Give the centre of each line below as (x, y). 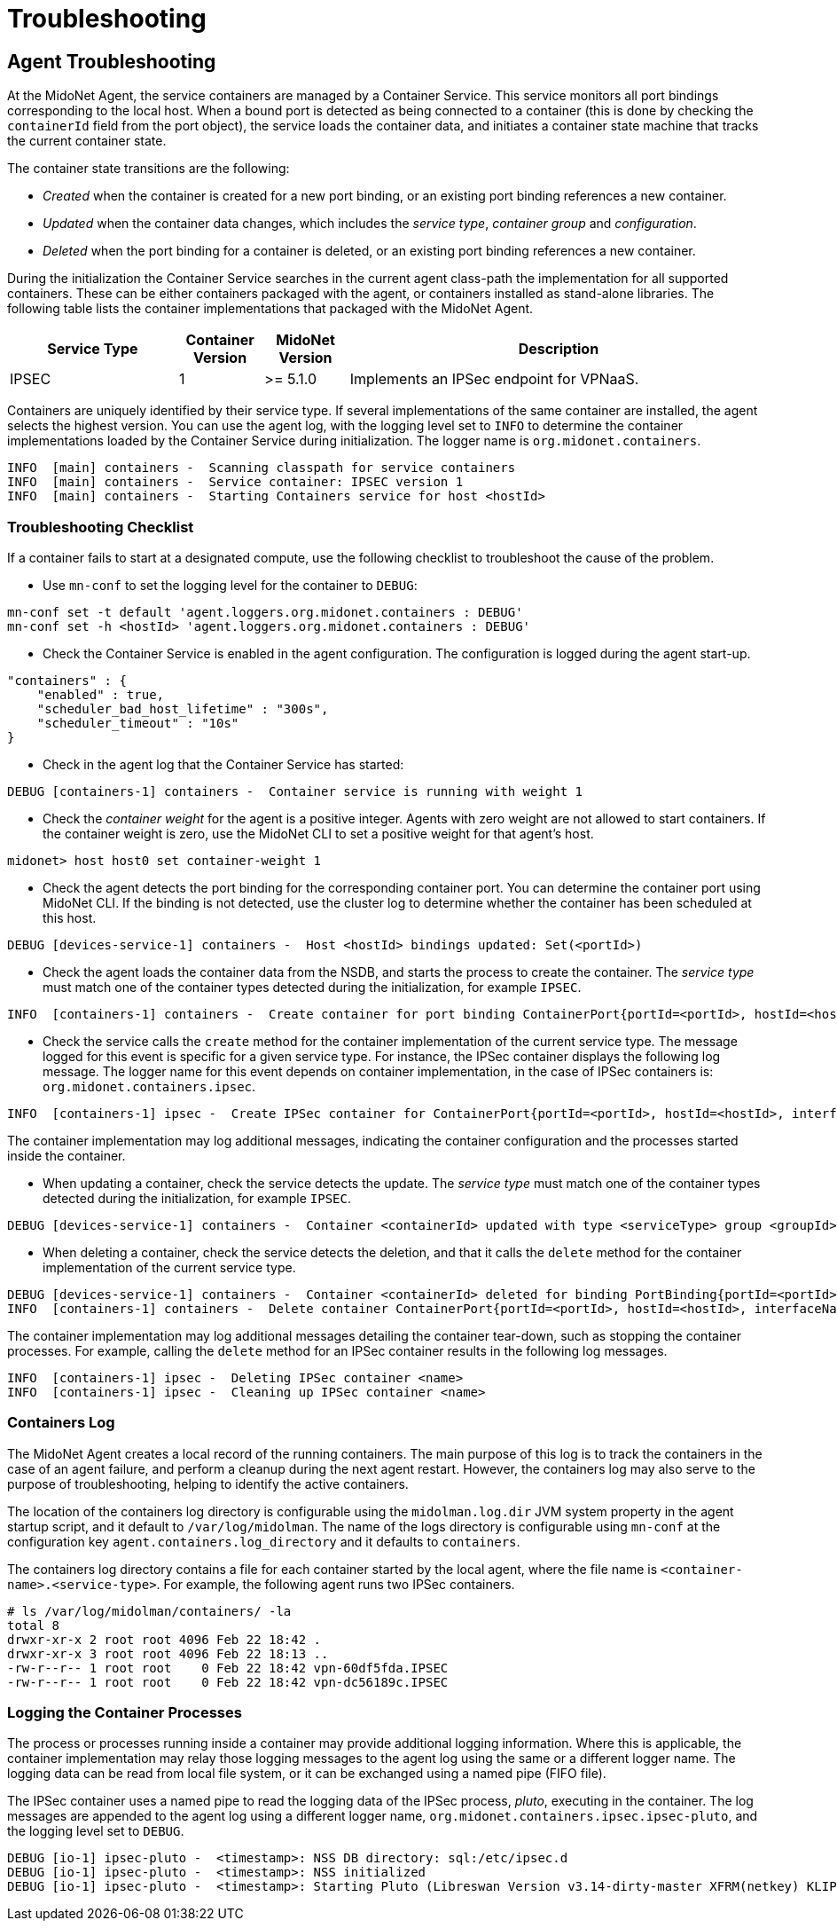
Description (559, 349)
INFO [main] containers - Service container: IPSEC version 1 (235, 482)
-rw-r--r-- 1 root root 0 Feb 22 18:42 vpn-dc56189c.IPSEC (228, 1682)
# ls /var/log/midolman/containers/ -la (149, 1611)
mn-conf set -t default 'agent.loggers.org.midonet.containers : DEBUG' (265, 612)
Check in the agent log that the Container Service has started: (223, 764)
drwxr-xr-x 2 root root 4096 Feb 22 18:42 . (164, 1639)
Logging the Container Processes (125, 1713)
